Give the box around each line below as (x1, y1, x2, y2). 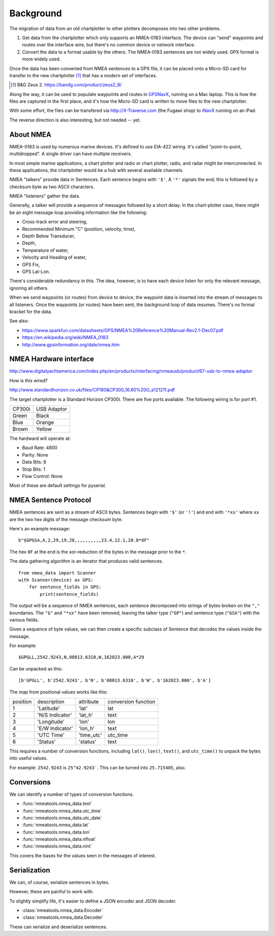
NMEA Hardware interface (9, 355, 94, 364)
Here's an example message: (9, 526, 71, 532)
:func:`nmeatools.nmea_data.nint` (22, 843, 92, 849)
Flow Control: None (22, 473, 63, 479)
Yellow (36, 425, 52, 432)
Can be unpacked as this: (9, 666, 63, 672)
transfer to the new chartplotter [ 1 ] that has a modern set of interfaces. (9, 72, 157, 78)
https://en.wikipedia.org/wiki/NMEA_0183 (22, 335, 109, 341)
